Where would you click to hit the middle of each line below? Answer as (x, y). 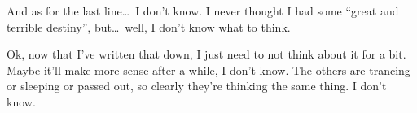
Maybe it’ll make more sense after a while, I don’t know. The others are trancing (208, 70)
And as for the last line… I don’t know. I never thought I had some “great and (203, 11)
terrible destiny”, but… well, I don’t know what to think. (149, 26)
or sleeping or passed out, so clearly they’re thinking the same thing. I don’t (197, 86)
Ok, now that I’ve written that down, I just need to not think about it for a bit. (206, 54)
